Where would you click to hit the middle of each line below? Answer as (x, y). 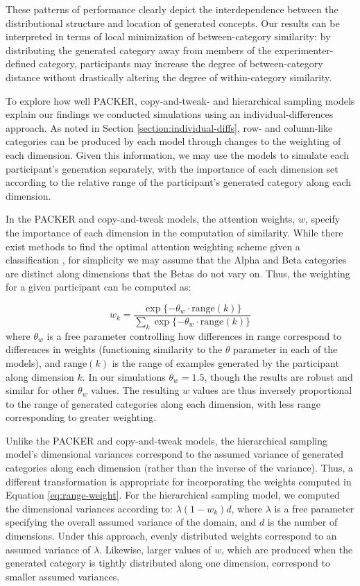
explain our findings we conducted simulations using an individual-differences (170, 114)
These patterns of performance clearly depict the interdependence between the (172, 9)
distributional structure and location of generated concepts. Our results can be (173, 23)
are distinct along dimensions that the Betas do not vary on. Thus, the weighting (178, 273)
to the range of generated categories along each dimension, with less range (163, 403)
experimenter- (304, 50)
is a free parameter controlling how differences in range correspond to (194, 335)
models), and (33, 362)
